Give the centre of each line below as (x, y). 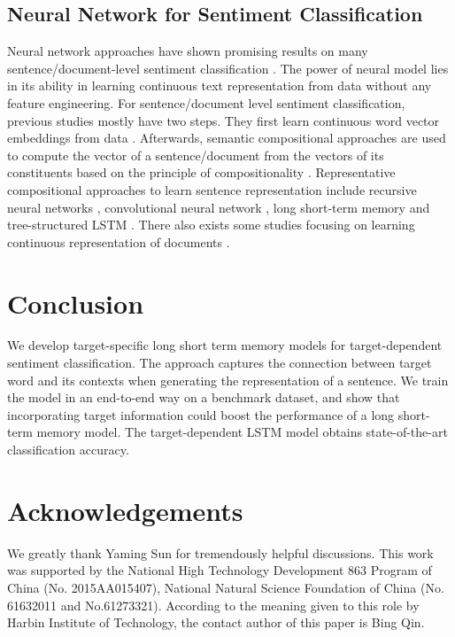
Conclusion (76, 303)
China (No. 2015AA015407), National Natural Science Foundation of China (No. (226, 587)
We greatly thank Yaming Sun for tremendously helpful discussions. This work (220, 552)
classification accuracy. (68, 450)
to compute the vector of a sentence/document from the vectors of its (196, 155)
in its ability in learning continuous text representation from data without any (220, 85)
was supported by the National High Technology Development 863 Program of (220, 570)
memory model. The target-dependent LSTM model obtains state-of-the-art (242, 432)
